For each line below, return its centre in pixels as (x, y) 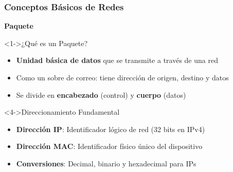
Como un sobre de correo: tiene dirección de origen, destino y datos (122, 77)
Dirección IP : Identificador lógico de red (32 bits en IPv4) (111, 129)
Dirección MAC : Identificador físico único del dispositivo (109, 146)
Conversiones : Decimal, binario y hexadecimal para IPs (106, 163)
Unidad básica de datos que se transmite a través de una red (117, 60)
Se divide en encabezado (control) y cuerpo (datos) (101, 94)
